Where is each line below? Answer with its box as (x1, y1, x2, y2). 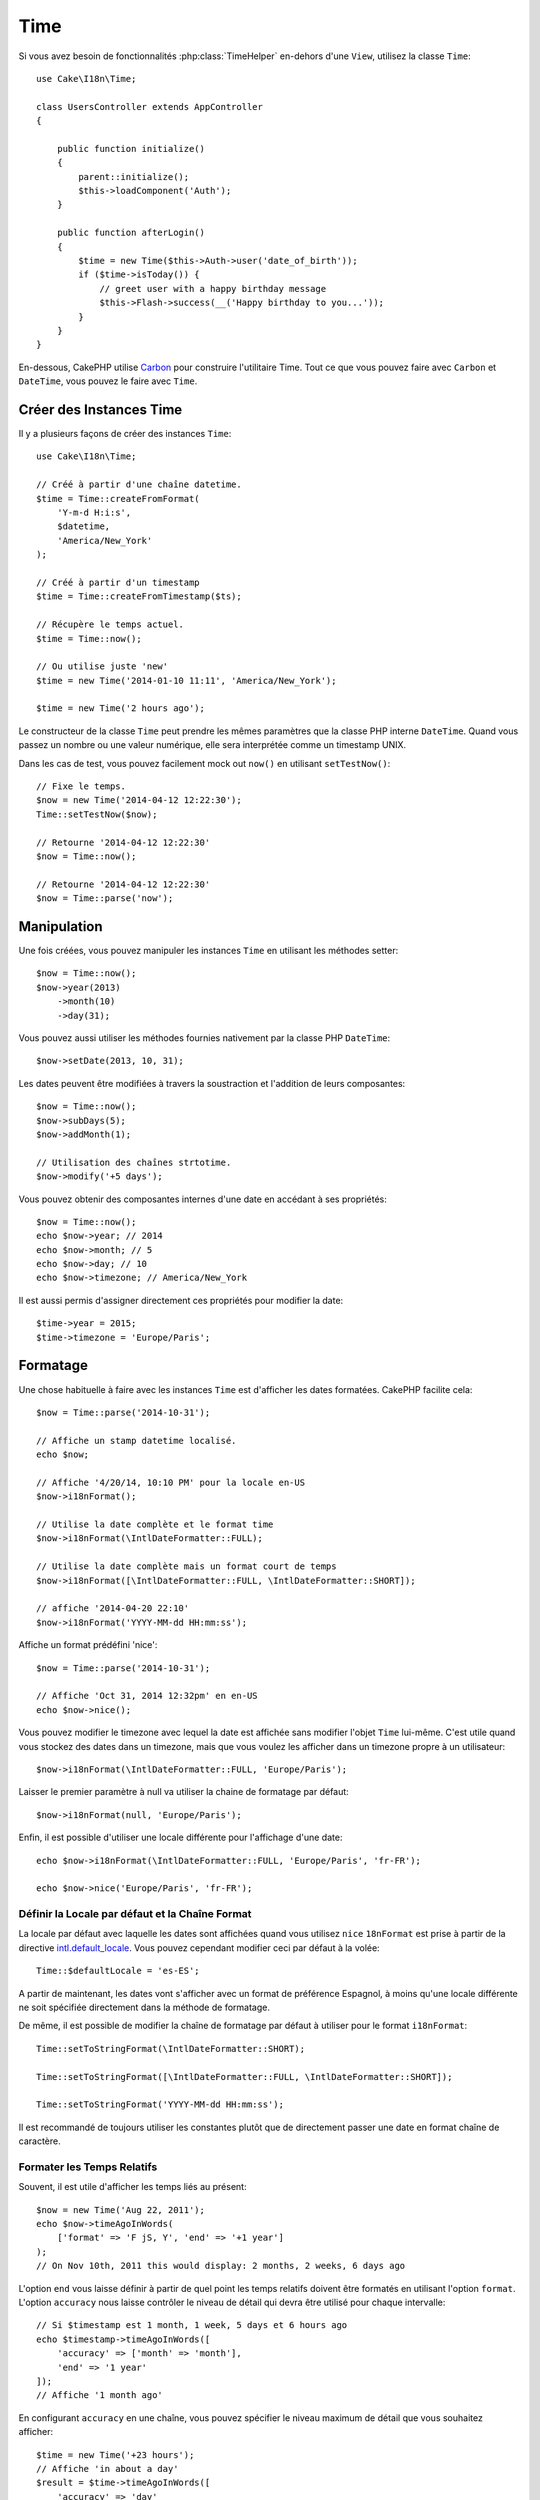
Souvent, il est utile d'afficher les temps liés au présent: (18, 2181, 247, 2193)
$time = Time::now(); (36, 633, 142, 644)
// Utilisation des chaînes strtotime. (36, 1156, 232, 1168)
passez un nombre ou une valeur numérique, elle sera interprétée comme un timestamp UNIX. (18, 739, 407, 751)
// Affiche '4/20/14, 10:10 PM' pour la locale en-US (36, 1476, 305, 1488)
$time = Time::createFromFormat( (36, 493, 200, 504)
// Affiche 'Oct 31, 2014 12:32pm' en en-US (36, 1690, 259, 1702)
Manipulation (18, 918, 104, 935)
